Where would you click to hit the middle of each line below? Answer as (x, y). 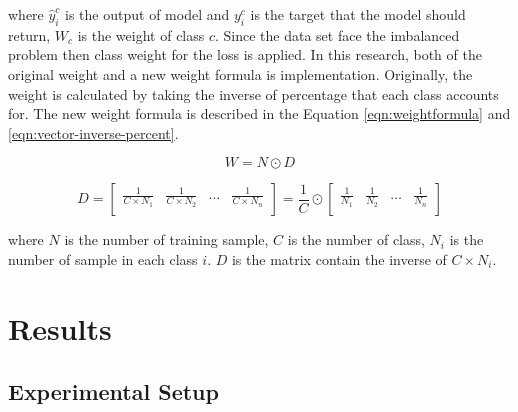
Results (60, 327)
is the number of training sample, (166, 239)
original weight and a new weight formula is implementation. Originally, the (240, 73)
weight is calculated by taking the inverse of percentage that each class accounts (253, 93)
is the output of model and (147, 14)
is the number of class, (356, 239)
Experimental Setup (113, 391)
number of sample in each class (103, 258)
